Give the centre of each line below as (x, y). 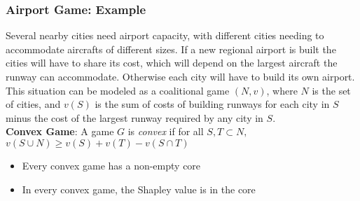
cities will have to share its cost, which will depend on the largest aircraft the (172, 63)
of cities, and (33, 104)
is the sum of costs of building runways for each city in (212, 104)
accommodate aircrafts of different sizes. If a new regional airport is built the (171, 49)
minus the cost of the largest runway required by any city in (134, 117)
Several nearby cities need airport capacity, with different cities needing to (165, 35)
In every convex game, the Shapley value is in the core (139, 189)
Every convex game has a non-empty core (111, 165)
